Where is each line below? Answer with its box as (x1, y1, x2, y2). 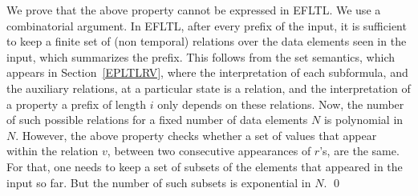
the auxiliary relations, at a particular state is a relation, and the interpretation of (6, 79, 411, 96)
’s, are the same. (319, 142, 400, 159)
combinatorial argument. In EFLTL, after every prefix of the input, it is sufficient (6, 17, 407, 34)
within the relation (6, 142, 99, 159)
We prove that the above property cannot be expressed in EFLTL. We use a (6, 2, 381, 18)
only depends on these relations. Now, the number (157, 95, 404, 112)
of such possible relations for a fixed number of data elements (6, 111, 308, 128)
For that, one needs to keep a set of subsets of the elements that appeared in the (6, 158, 403, 174)
